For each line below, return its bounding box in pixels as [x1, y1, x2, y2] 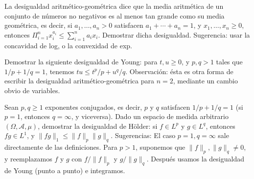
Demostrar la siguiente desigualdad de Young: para [4, 57, 158, 67]
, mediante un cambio [173, 76, 238, 86]
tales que [216, 57, 243, 67]
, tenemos [46, 66, 74, 76]
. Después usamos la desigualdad [146, 153, 244, 163]
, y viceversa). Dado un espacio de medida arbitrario [71, 111, 229, 121]
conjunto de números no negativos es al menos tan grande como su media [4, 10, 225, 20]
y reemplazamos [4, 153, 52, 163]
